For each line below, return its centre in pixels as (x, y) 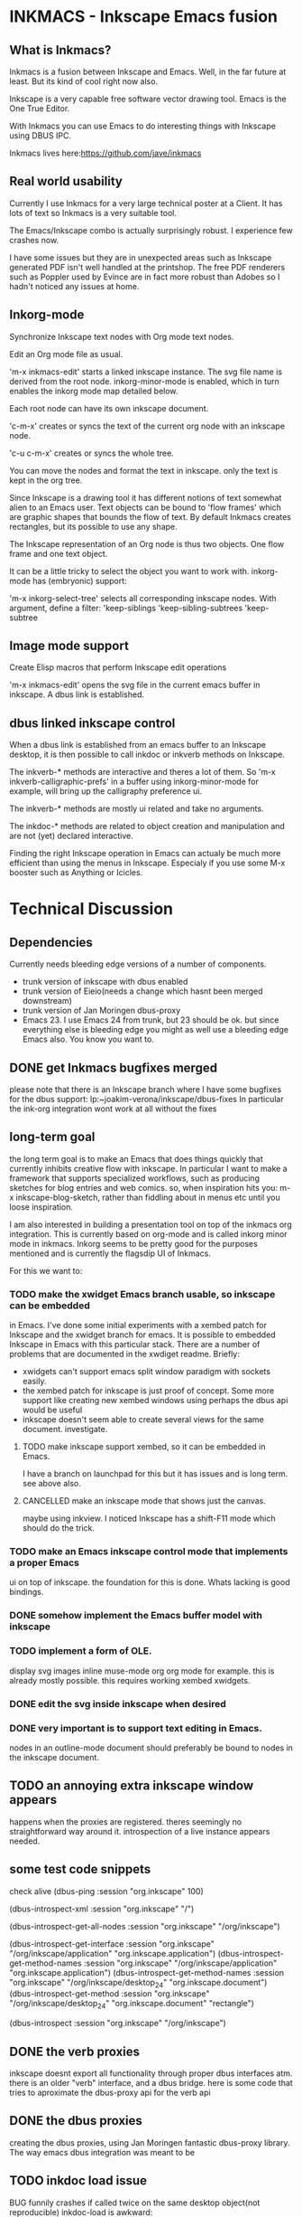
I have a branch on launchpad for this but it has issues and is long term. (155, 1474)
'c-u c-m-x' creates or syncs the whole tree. (92, 453)
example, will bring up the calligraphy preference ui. (106, 791)
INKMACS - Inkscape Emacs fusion (143, 17)
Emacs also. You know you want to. (88, 1039)
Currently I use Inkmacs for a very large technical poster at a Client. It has (146, 203)
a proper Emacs (44, 1563)
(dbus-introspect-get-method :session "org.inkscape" (110, 1994)
